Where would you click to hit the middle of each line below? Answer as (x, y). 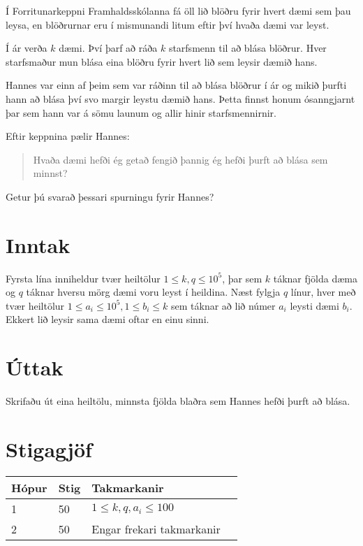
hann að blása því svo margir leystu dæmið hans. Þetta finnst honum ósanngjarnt (180, 98)
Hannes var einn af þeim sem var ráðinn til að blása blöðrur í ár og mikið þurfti (176, 85)
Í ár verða (27, 48)
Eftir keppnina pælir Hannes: (68, 136)
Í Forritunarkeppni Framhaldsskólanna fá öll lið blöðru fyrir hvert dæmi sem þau (178, 10)
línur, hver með (323, 292)
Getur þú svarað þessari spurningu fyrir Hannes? (110, 196)
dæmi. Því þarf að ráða (108, 48)
